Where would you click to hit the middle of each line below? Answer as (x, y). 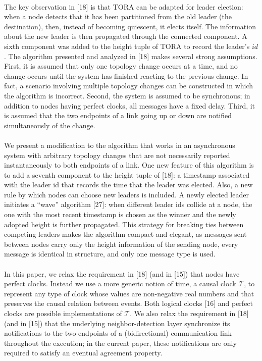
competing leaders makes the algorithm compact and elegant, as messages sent (125, 234)
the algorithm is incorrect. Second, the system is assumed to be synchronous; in (127, 95)
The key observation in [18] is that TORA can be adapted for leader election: (124, 6)
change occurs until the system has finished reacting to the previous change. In (126, 75)
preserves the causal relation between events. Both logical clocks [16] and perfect (129, 303)
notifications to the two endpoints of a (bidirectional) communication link (118, 333)
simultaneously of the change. (50, 125)
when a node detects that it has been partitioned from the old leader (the (118, 16)
